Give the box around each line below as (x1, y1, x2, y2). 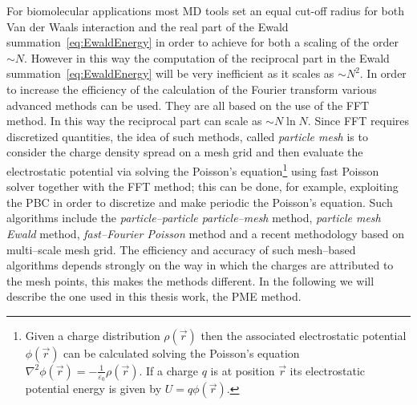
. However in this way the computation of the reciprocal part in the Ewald (24, 49, 390, 66)
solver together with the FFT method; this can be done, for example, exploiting (6, 178, 399, 195)
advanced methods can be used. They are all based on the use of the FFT (6, 96, 370, 113)
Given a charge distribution (25, 326, 160, 343)
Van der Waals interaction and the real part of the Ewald (6, 18, 289, 34)
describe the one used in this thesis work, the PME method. (6, 288, 302, 305)
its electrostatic (289, 362, 366, 379)
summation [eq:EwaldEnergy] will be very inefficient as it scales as (6, 65, 334, 82)
